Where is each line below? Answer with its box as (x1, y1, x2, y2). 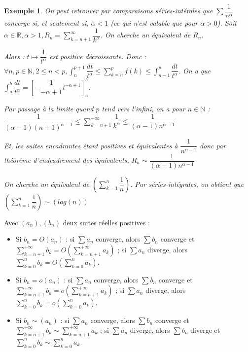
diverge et (190, 324, 220, 335)
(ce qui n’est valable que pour (110, 18, 198, 28)
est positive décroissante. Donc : (49, 51, 146, 61)
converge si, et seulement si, (4, 18, 89, 28)
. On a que (178, 65, 211, 75)
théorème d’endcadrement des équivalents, (4, 155, 129, 165)
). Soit (217, 18, 237, 28)
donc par (199, 140, 226, 150)
